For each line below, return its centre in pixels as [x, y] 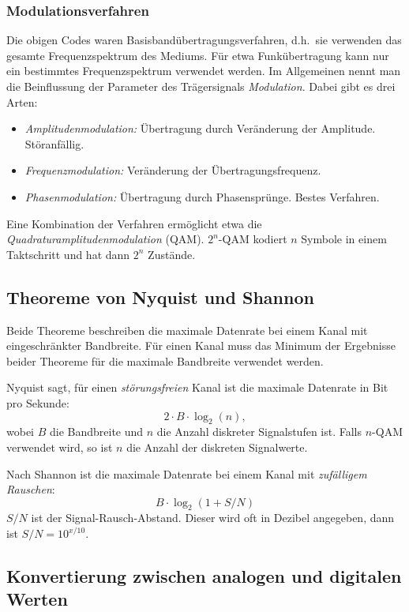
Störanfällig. [54, 143]
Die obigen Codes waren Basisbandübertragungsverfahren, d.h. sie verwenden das [204, 40]
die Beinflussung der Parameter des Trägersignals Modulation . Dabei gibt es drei [201, 86]
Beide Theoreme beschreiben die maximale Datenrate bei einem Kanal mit [187, 330]
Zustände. [172, 254]
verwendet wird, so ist [60, 447]
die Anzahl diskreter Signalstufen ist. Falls [259, 432]
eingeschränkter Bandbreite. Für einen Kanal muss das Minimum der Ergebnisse [201, 345]
